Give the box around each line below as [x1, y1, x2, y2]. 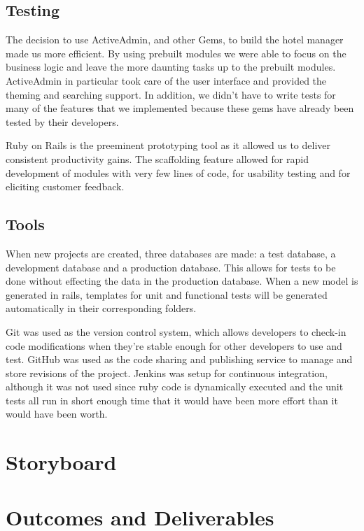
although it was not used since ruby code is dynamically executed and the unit [6, 379, 344, 394]
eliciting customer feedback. [6, 179, 125, 194]
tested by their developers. [6, 114, 119, 129]
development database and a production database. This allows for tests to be [6, 260, 336, 274]
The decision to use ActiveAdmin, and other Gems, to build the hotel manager [6, 32, 344, 47]
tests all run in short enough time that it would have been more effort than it [6, 392, 338, 407]
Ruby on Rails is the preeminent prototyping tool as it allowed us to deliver [6, 138, 330, 153]
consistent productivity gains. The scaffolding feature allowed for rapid [6, 151, 309, 166]
